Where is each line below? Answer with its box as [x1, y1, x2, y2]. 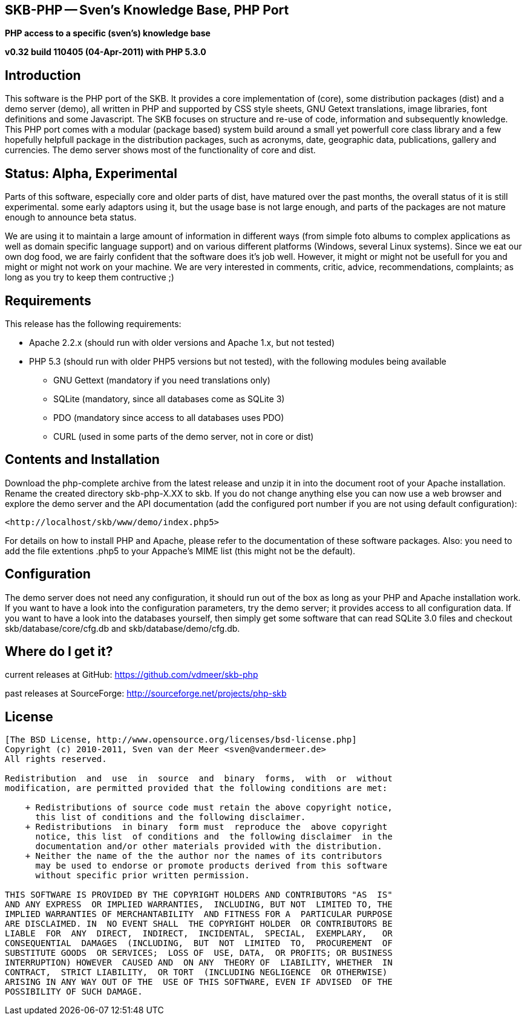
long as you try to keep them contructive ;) [5, 272, 174, 283]
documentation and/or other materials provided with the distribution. [35, 841, 382, 852]
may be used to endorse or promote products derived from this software [35, 861, 388, 871]
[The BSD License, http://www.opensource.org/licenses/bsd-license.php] [5, 735, 357, 745]
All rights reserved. [5, 754, 107, 764]
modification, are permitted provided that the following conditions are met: [5, 783, 388, 793]
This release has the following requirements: [5, 318, 182, 329]
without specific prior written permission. [35, 870, 250, 881]
